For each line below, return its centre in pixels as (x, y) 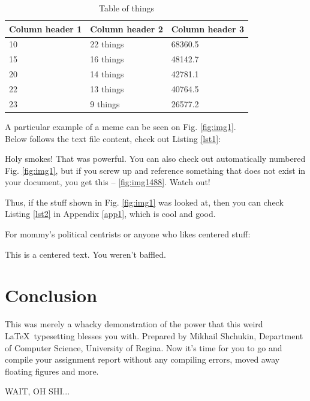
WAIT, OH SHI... (37, 391)
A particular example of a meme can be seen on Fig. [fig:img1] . (121, 126)
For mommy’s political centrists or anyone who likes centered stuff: (128, 234)
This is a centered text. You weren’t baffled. (85, 254)
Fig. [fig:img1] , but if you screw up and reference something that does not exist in (155, 170)
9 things (105, 103)
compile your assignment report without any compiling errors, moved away (142, 359)
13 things (107, 88)
